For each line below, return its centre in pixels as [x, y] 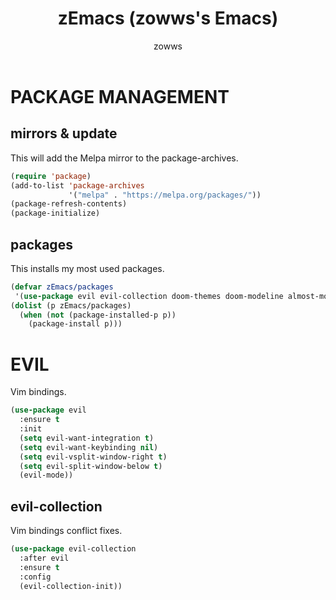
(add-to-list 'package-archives [77, 185]
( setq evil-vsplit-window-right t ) [93, 457]
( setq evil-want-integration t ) [87, 438]
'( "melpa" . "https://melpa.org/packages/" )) [165, 195]
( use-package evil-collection [73, 549]
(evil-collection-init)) [71, 586]
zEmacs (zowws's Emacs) [168, 18]
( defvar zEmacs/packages [62, 287]
